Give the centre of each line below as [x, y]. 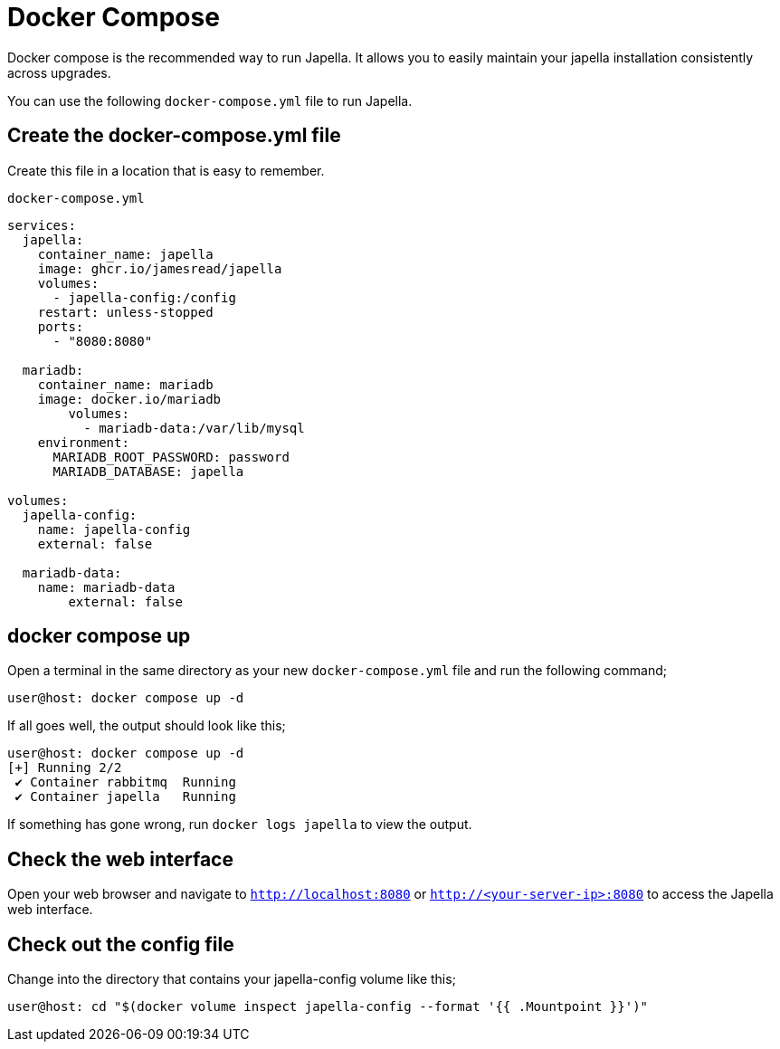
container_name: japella [125, 254]
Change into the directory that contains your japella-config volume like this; [232, 979]
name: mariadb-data [106, 587]
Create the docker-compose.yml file [174, 136]
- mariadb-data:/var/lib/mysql [194, 428]
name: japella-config [114, 529]
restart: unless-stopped [125, 312]
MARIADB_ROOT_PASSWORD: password [171, 457]
